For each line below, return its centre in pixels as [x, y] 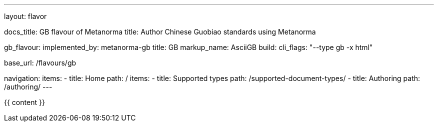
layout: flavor [25, 16]
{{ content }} [24, 102]
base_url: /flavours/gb [40, 63]
